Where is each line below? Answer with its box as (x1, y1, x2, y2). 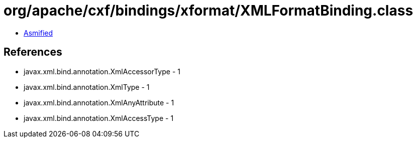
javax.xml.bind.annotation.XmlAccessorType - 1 (24, 67, 180, 76)
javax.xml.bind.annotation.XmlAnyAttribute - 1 (24, 98, 174, 107)
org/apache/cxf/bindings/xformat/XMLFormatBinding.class (4, 2, 413, 19)
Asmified (24, 28, 53, 37)
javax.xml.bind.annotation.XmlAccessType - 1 (24, 113, 174, 122)
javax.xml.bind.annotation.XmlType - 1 (24, 82, 150, 91)
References (4, 46, 62, 59)
